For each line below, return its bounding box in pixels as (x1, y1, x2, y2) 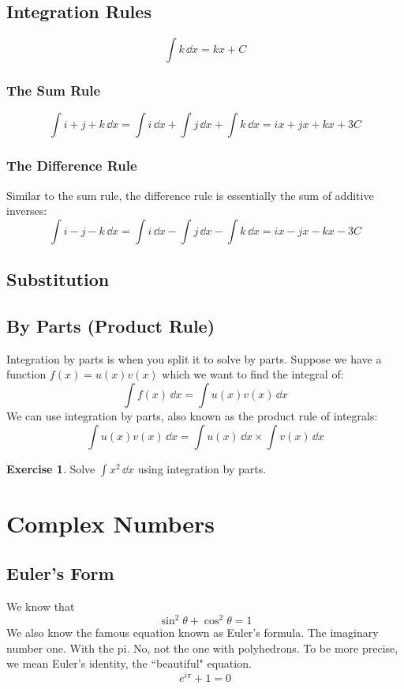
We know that (6, 598, 75, 615)
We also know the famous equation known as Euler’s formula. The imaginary (6, 624, 379, 641)
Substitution (6, 267, 110, 292)
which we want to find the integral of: (162, 366, 344, 382)
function (6, 366, 47, 382)
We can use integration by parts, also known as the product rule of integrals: (6, 408, 378, 424)
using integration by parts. (137, 460, 267, 476)
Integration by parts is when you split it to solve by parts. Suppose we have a (6, 350, 382, 367)
